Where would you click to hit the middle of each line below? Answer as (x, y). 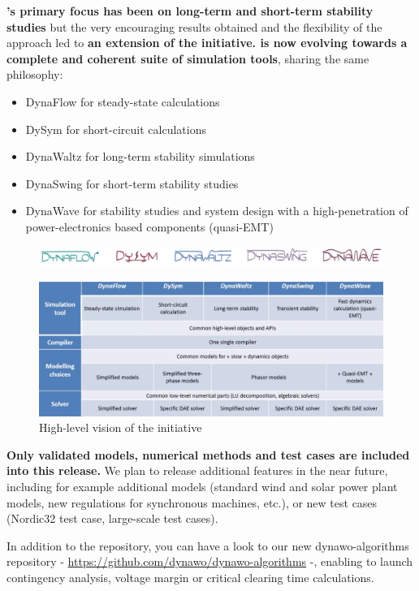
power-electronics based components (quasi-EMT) (149, 226)
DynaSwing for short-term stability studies (132, 183)
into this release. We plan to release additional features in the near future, (197, 470)
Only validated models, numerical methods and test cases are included (208, 454)
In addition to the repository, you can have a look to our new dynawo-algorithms (208, 545)
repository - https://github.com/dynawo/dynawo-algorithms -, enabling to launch (210, 561)
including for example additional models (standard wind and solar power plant (202, 486)
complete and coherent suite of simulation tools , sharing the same (188, 58)
